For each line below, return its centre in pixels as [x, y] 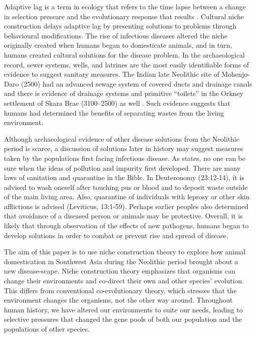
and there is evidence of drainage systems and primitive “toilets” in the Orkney [124, 93]
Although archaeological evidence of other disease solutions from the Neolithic [122, 138]
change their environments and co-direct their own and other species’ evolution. [124, 281]
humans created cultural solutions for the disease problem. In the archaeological [125, 54]
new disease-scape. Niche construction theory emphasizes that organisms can [120, 271]
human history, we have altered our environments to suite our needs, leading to [124, 309]
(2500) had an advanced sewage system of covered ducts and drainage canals [136, 83]
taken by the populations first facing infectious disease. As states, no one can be [125, 158]
